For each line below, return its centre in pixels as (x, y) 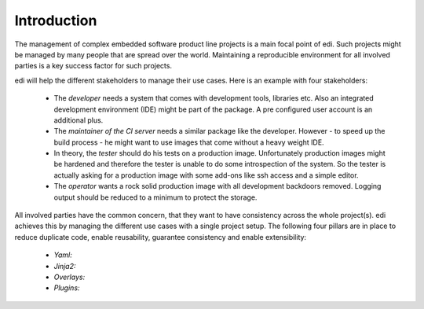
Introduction (56, 20)
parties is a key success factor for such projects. (93, 66)
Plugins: (67, 288)
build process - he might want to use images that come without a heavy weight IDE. (189, 142)
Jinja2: (65, 266)
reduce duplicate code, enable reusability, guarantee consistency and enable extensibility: (160, 237)
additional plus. (79, 120)
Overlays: (69, 277)
